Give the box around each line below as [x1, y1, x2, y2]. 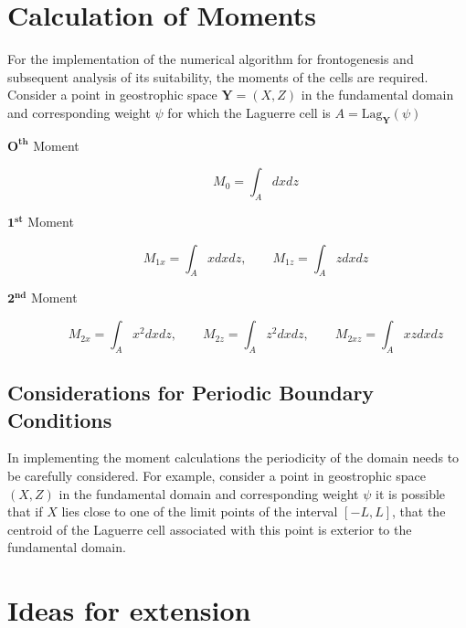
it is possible [376, 484, 446, 503]
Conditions [7, 405, 112, 433]
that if [7, 502, 43, 521]
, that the [392, 502, 446, 521]
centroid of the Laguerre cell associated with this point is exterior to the [7, 519, 412, 538]
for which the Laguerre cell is [167, 102, 331, 122]
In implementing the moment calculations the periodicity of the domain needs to [7, 448, 460, 467]
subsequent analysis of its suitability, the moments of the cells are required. [7, 67, 429, 86]
